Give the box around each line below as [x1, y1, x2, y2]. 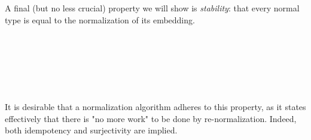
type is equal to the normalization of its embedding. [5, 13, 195, 26]
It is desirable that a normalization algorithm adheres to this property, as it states [5, 101, 306, 113]
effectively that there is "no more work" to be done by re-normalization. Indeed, [5, 112, 297, 124]
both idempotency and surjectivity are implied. [5, 124, 178, 136]
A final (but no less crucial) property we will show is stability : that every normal [5, 2, 300, 14]
